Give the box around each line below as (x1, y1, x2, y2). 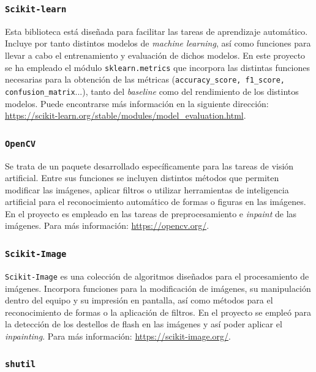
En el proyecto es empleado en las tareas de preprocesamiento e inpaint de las (5, 207, 297, 220)
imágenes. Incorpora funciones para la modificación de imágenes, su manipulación (5, 281, 311, 294)
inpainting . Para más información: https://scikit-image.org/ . (5, 329, 231, 342)
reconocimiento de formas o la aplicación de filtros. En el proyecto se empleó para (5, 305, 311, 318)
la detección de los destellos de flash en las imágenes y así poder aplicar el (5, 318, 282, 330)
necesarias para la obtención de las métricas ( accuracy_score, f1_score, (5, 73, 285, 86)
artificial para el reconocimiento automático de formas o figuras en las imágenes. (5, 195, 306, 208)
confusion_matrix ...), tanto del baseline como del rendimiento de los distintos (5, 84, 299, 97)
